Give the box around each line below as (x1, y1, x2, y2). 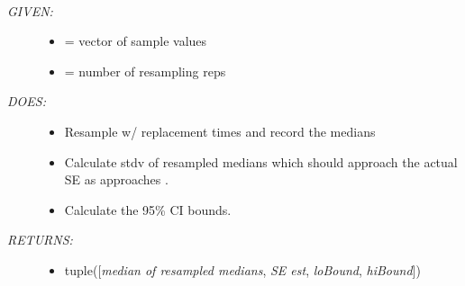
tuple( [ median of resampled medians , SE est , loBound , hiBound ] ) (64, 260, 421, 279)
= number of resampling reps (64, 61, 226, 80)
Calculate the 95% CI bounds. (64, 200, 232, 219)
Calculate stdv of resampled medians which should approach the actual (64, 152, 458, 171)
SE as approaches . (64, 170, 169, 189)
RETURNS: (7, 230, 73, 249)
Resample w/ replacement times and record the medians (64, 121, 376, 140)
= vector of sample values (64, 31, 207, 50)
